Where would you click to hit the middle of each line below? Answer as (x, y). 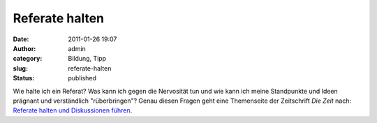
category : (28, 59)
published (82, 78)
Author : (24, 48)
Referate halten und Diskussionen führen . (73, 110)
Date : (21, 39)
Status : (24, 78)
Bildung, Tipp (87, 59)
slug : (20, 68)
